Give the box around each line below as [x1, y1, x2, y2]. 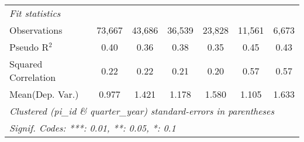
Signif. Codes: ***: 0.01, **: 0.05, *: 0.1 [9, 121, 176, 134]
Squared [9, 57, 43, 70]
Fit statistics [9, 6, 61, 20]
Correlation [9, 70, 56, 84]
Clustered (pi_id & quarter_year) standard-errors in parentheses [9, 104, 275, 118]
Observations [9, 23, 63, 37]
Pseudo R [9, 40, 49, 54]
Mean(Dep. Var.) [9, 87, 79, 101]
